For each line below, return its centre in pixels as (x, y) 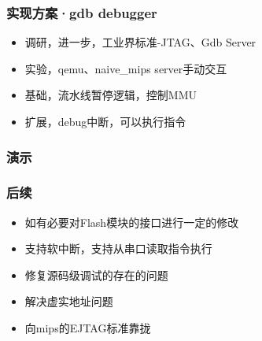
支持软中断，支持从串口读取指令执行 (118, 248)
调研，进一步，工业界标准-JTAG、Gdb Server (140, 42)
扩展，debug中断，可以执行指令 (105, 121)
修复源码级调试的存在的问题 (96, 274)
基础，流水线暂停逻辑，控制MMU (111, 95)
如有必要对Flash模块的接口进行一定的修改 (132, 222)
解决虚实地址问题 (69, 301)
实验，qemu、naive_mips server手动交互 (126, 68)
